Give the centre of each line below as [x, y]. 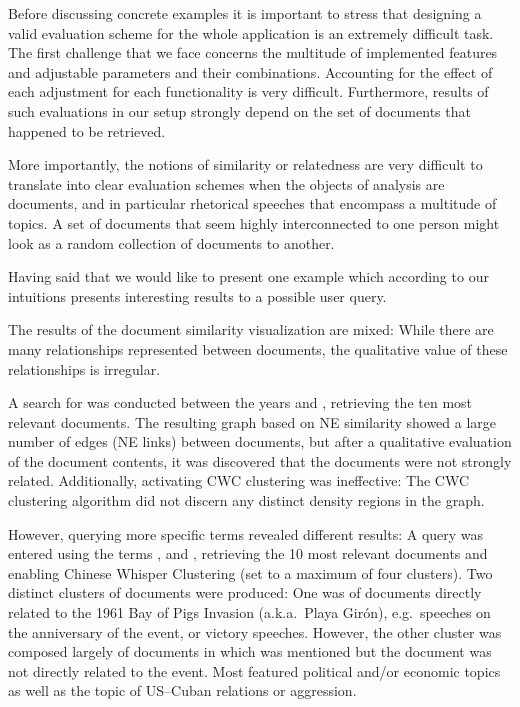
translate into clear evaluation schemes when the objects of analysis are [226, 183]
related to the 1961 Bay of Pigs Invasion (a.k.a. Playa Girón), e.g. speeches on [249, 612]
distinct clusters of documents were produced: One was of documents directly [245, 592]
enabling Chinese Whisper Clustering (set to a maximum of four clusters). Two [250, 572]
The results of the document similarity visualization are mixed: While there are [251, 329]
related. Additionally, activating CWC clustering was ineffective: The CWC [239, 480]
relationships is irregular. [84, 368]
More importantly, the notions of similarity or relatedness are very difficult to [245, 164]
